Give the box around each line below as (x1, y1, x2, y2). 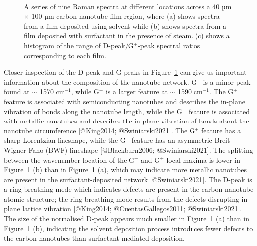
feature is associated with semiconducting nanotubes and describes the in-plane (4, 96, 245, 106)
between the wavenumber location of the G (4, 154, 135, 165)
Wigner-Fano (4, 144, 44, 155)
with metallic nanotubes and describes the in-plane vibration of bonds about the (4, 116, 249, 126)
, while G (71, 86, 99, 97)
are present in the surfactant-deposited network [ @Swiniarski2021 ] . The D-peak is (4, 174, 252, 184)
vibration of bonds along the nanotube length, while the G (4, 106, 182, 116)
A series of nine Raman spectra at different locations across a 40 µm (24, 1, 232, 11)
